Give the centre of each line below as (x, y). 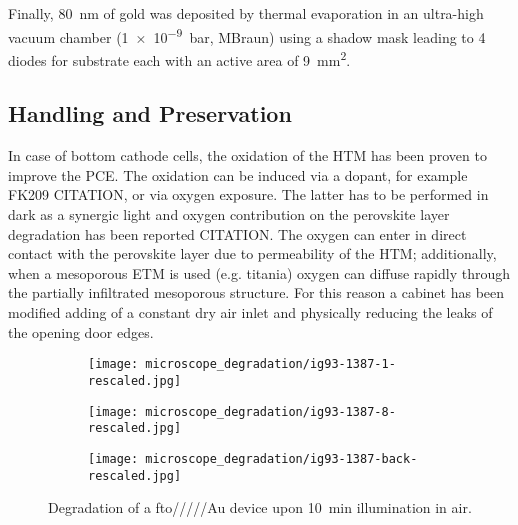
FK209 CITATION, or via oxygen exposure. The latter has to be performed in (248, 194)
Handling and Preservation (150, 113)
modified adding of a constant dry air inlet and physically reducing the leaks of (250, 312)
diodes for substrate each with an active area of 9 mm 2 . (179, 58)
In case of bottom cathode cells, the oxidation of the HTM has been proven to (247, 155)
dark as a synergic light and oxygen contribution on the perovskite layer (229, 214)
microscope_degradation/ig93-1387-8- (270, 411)
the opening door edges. (81, 331)
